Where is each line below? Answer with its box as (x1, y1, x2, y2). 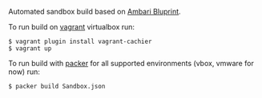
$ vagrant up (8, 45, 52, 53)
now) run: (8, 67, 40, 76)
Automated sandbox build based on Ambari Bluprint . (8, 7, 182, 16)
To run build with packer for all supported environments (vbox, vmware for (8, 59, 254, 68)
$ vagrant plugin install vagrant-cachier (8, 37, 152, 45)
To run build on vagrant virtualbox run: (8, 22, 135, 31)
